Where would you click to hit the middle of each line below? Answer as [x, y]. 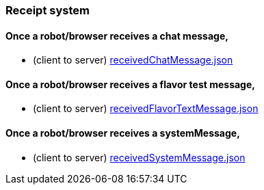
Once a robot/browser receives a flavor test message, [130, 84]
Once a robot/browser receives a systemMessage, [123, 133]
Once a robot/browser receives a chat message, [117, 36]
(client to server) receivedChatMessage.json [133, 60]
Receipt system [48, 10]
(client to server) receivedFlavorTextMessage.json [146, 109]
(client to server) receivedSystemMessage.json [139, 157]
